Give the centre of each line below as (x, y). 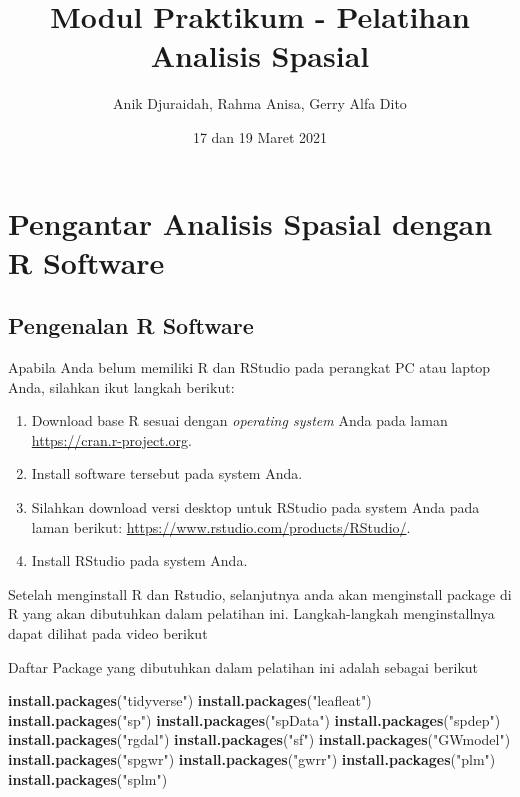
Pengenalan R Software (131, 325)
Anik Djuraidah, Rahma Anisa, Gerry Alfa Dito (260, 103)
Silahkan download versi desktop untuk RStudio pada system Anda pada (255, 507)
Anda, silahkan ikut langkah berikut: (121, 386)
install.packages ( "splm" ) (88, 778)
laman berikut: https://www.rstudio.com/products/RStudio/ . (221, 526)
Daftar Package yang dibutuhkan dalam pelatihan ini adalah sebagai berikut (243, 666)
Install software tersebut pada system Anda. (167, 473)
